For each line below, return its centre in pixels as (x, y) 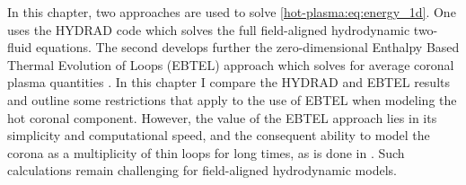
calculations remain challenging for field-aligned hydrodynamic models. (202, 170)
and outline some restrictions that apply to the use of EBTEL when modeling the (232, 99)
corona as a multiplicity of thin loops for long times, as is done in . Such (206, 152)
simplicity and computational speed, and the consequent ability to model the (219, 135)
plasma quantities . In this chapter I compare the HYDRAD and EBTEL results (229, 82)
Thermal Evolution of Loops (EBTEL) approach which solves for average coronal (231, 64)
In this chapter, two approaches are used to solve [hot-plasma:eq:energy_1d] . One (232, 12)
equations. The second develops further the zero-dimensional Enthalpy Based (247, 47)
